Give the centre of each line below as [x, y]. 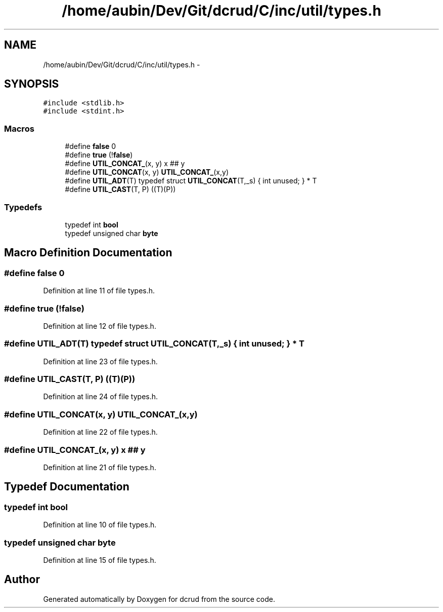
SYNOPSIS [32, 84]
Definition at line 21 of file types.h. [100, 467]
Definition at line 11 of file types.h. [99, 291]
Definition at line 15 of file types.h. [100, 560]
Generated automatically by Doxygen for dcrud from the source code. [159, 599]
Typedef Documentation [67, 487]
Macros [19, 128]
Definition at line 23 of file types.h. [100, 361]
